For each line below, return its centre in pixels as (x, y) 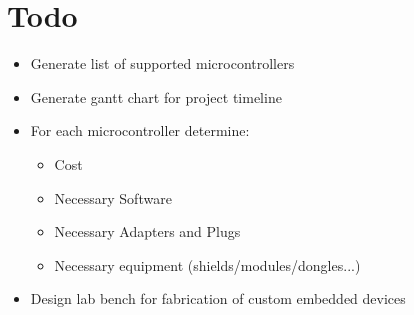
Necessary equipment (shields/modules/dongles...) (207, 264)
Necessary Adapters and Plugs (147, 231)
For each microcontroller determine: (140, 130)
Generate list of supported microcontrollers (162, 63)
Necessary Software (113, 197)
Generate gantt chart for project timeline (156, 96)
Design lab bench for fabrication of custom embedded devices (218, 298)
